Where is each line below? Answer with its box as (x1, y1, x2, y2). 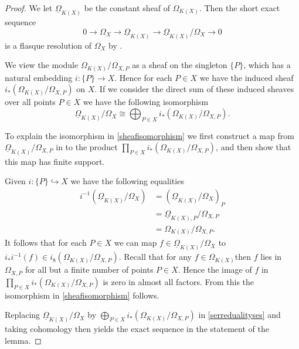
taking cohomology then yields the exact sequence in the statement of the (5, 323, 269, 335)
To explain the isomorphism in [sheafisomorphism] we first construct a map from (5, 129, 294, 141)
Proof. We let (5, 2, 53, 13)
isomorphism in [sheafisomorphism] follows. (5, 289, 159, 301)
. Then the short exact (199, 2, 280, 13)
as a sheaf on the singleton (132, 59, 227, 71)
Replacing (5, 309, 40, 321)
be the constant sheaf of (84, 2, 171, 13)
